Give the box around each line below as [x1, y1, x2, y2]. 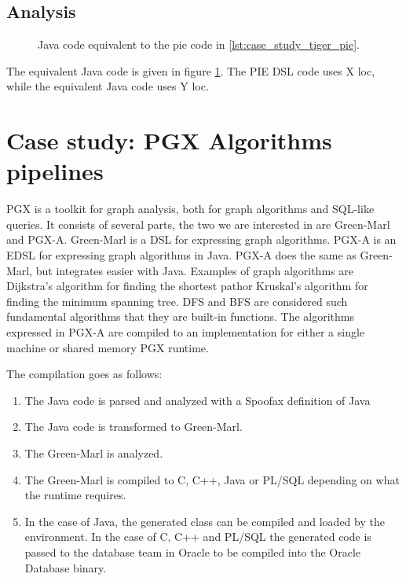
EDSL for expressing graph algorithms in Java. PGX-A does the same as [6, 247, 357, 263]
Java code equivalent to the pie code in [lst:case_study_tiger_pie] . [38, 36, 360, 53]
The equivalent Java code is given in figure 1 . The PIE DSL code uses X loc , [6, 62, 375, 79]
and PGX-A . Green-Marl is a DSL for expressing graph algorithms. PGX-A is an [6, 231, 397, 248]
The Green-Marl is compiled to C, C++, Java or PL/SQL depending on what [24, 471, 400, 487]
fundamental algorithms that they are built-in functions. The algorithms [6, 308, 354, 325]
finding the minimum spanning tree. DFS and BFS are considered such [6, 292, 348, 309]
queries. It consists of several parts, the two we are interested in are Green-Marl [6, 215, 390, 232]
